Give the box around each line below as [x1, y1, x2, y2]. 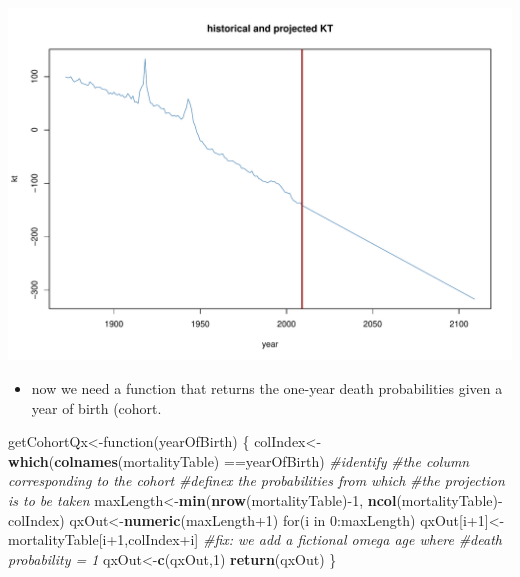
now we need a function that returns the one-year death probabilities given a [31, 378, 503, 398]
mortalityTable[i [8, 529, 107, 550]
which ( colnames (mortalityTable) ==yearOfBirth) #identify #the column [8, 450, 470, 471]
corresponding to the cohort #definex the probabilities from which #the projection [8, 470, 505, 491]
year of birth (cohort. [31, 397, 162, 418]
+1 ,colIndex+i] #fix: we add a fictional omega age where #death [106, 529, 502, 550]
